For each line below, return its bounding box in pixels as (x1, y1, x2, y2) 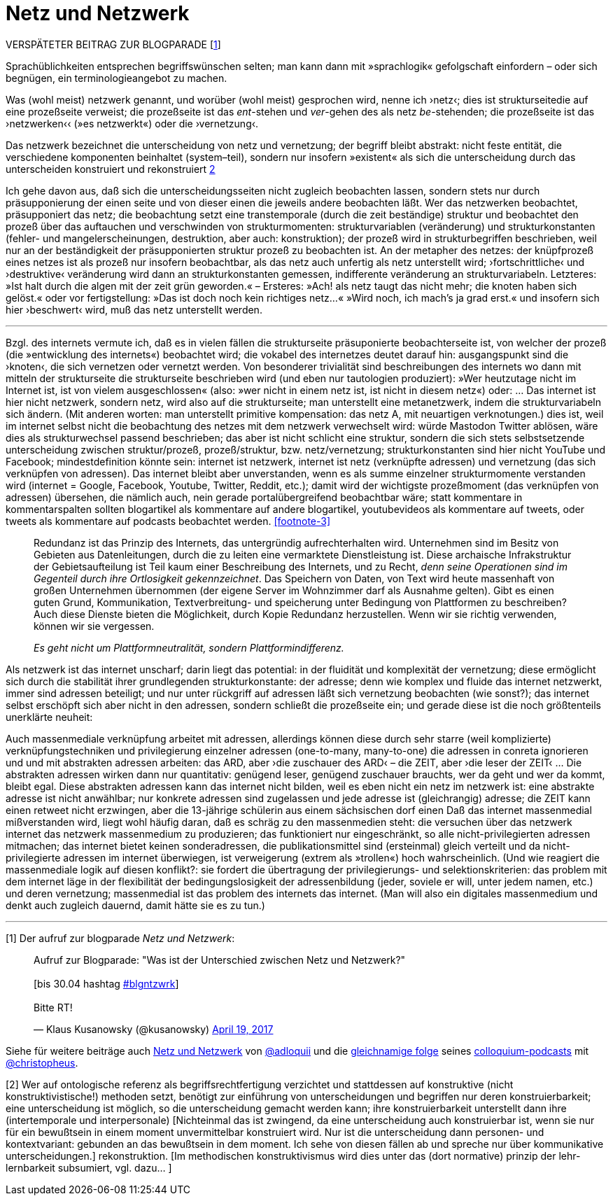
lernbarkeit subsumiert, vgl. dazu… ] (6, 1161, 172, 1174)
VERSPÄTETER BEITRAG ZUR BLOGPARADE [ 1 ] (6, 38, 221, 50)
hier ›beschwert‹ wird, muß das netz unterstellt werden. (6, 303, 262, 316)
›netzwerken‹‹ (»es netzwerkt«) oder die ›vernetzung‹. (6, 117, 259, 129)
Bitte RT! (34, 1001, 73, 1013)
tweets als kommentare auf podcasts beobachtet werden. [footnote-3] (6, 514, 331, 527)
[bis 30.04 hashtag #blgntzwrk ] (34, 977, 179, 990)
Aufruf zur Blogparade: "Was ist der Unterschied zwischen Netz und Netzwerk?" (34, 953, 406, 966)
